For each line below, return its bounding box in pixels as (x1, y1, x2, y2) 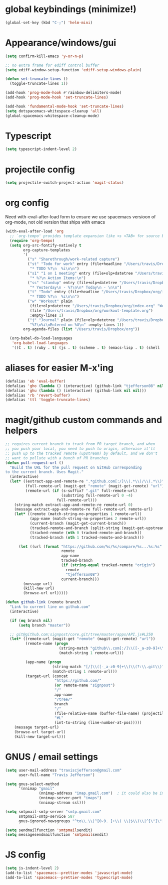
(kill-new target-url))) (14, 734, 66, 739)
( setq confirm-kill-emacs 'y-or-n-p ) (5, 54, 84, 59)
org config (5, 197, 49, 209)
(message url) (23, 581, 52, 586)
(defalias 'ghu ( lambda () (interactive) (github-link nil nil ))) (5, 388, 146, 393)
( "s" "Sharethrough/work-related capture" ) (27, 257, 120, 262)
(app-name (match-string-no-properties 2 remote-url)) (29, 516, 146, 522)
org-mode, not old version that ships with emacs (5, 219, 105, 225)
